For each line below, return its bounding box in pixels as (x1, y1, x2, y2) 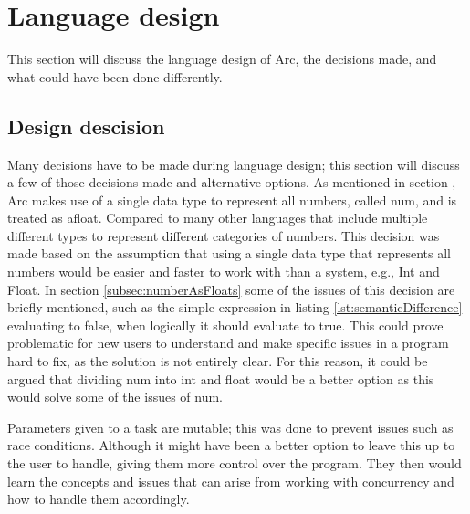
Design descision (7, 111, 165, 140)
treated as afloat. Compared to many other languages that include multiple (7, 208, 428, 227)
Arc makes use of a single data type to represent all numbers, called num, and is (7, 190, 457, 209)
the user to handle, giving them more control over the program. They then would (7, 454, 462, 473)
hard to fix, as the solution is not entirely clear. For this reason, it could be (7, 351, 428, 371)
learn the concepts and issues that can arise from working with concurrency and (7, 471, 454, 490)
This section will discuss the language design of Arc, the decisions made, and (7, 49, 437, 68)
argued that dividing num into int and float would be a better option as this (7, 369, 434, 388)
